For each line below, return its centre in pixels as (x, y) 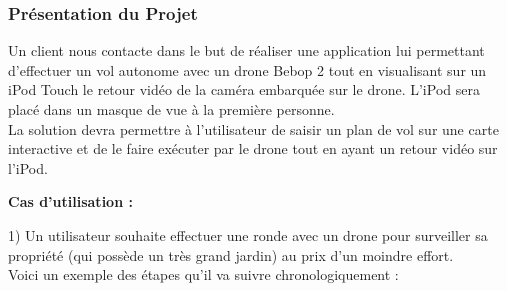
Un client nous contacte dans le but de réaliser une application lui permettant (246, 50)
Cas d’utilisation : (70, 201)
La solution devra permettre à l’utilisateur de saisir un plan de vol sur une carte (253, 128)
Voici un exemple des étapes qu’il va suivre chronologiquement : (203, 274)
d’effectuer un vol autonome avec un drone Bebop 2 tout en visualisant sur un (247, 69)
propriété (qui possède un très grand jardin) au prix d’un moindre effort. (231, 254)
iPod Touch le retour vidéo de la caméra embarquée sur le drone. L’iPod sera (244, 89)
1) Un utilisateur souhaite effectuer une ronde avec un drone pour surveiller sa (248, 234)
